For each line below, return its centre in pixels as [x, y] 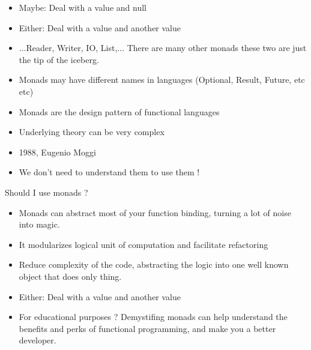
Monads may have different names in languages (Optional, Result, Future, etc [162, 80]
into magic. [39, 224]
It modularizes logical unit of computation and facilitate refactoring [143, 244]
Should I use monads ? [47, 192]
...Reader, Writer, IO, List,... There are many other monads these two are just [163, 48]
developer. [38, 340]
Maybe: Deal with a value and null [83, 7]
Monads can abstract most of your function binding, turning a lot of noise [155, 212]
